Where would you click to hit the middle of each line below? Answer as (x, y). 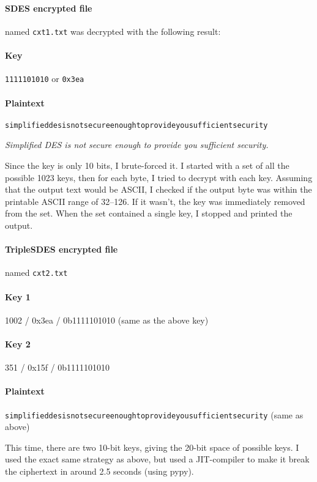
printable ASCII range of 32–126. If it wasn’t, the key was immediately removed (155, 201)
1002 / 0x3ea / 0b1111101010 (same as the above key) (107, 320)
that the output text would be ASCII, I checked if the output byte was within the (158, 189)
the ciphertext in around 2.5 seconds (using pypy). (99, 471)
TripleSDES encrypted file (62, 249)
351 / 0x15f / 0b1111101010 (58, 367)
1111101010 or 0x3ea (45, 79)
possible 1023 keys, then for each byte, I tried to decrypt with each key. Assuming (159, 177)
